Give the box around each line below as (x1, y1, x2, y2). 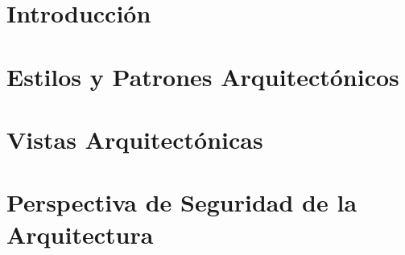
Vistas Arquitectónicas (6, 122, 263, 155)
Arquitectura (6, 217, 154, 250)
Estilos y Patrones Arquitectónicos (6, 60, 399, 93)
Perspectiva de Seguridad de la (6, 186, 357, 219)
